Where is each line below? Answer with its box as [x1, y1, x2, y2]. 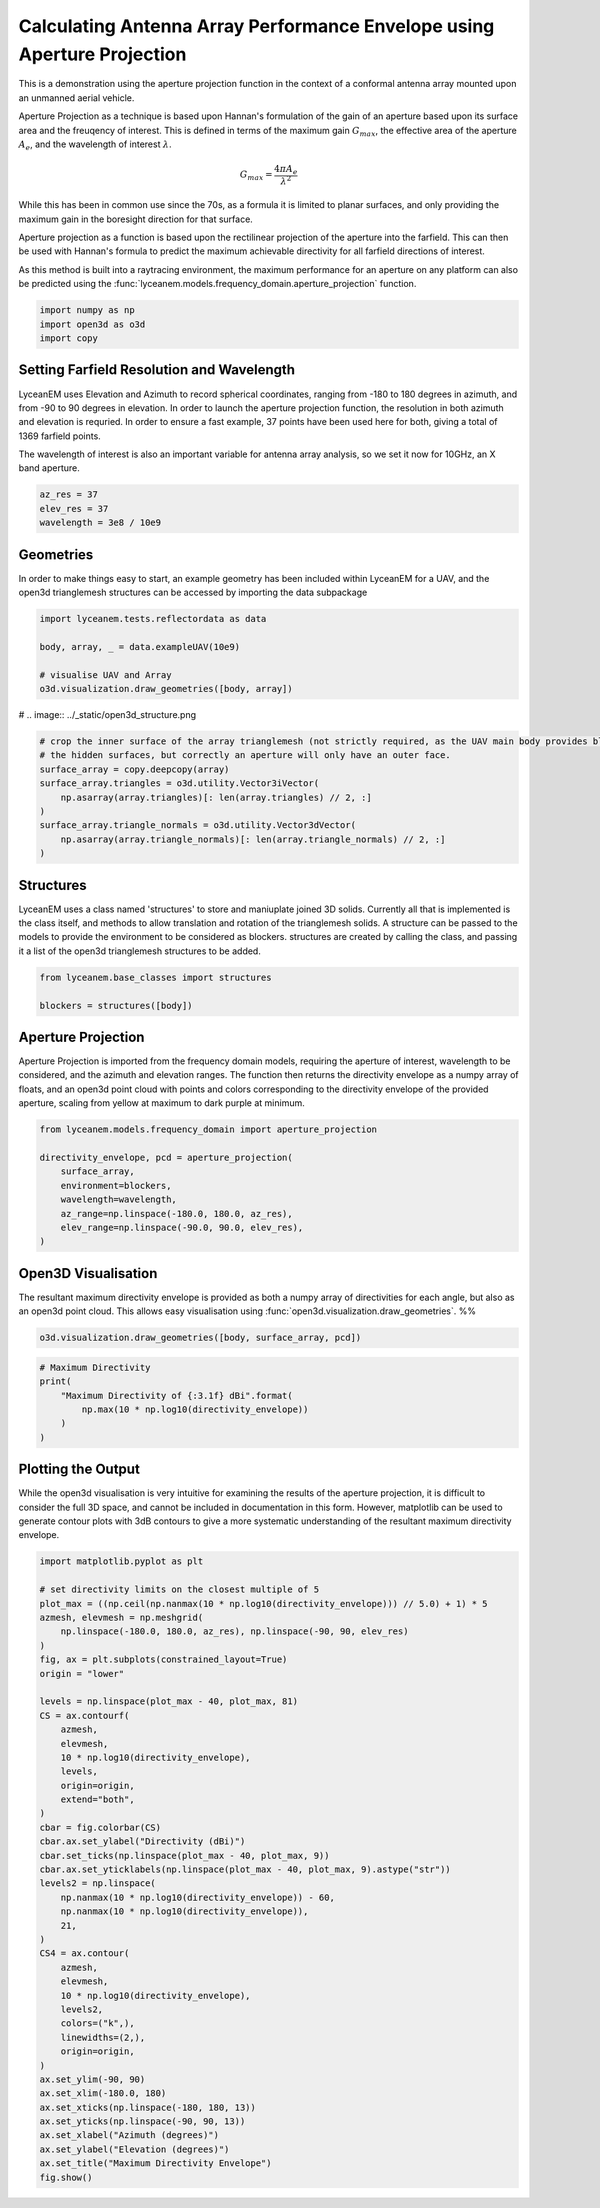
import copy [39, 333, 99, 344]
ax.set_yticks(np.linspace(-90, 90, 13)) [39, 2116, 246, 2127]
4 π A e [273, 163, 298, 177]
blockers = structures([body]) [39, 1000, 194, 1011]
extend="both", [60, 1794, 135, 1805]
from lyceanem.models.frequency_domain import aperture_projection [39, 1124, 378, 1135]
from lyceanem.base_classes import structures [39, 971, 272, 983]
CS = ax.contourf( [39, 1710, 130, 1721]
